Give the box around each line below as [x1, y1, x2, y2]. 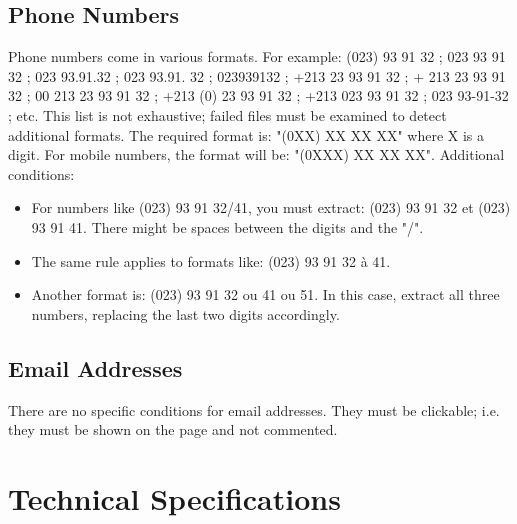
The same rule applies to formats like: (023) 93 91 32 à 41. [31, 250, 391, 271]
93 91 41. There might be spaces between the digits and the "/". [31, 216, 424, 237]
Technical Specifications [8, 477, 341, 518]
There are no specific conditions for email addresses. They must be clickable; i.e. [8, 399, 500, 420]
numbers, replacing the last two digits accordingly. [31, 303, 340, 324]
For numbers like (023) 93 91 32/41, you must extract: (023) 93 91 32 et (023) [31, 197, 511, 218]
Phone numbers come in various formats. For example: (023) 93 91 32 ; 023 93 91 [8, 46, 506, 67]
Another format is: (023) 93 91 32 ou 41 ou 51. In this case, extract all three [31, 284, 500, 305]
